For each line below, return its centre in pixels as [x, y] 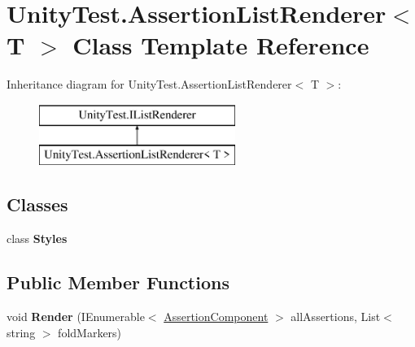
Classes [37, 204]
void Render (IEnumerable [76, 317]
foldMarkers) [90, 332]
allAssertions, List [336, 317]
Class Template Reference [221, 45]
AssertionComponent [216, 317]
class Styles [37, 239]
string [21, 332]
